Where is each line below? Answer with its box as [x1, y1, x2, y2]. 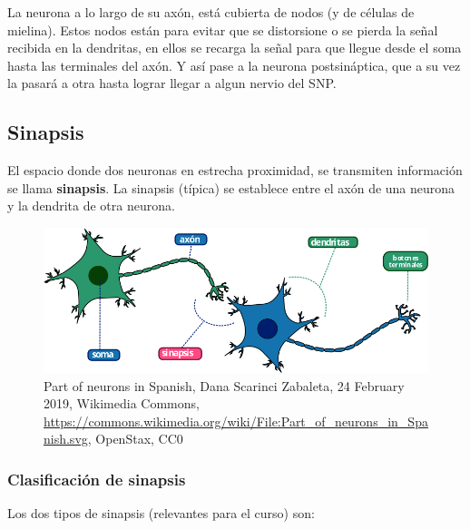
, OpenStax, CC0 [87, 429, 183, 448]
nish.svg [44, 429, 88, 448]
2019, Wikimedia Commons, [44, 394, 200, 413]
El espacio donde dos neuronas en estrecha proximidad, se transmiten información [7, 161, 463, 180]
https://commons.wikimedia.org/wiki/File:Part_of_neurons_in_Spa [44, 411, 428, 430]
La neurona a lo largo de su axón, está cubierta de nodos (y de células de [7, 3, 415, 21]
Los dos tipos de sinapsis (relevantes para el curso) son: [7, 504, 315, 523]
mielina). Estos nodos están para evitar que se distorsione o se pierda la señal [7, 20, 438, 39]
